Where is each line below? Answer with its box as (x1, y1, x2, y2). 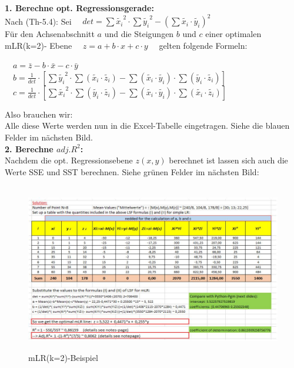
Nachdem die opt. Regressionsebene (5, 154, 133, 166)
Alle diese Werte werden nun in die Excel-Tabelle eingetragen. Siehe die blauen (5, 119, 290, 132)
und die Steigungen (104, 28, 174, 40)
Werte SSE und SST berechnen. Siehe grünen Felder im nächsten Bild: (5, 165, 259, 178)
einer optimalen (205, 28, 262, 40)
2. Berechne (5, 142, 54, 155)
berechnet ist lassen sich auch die (169, 154, 288, 166)
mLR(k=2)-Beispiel (28, 351, 98, 363)
